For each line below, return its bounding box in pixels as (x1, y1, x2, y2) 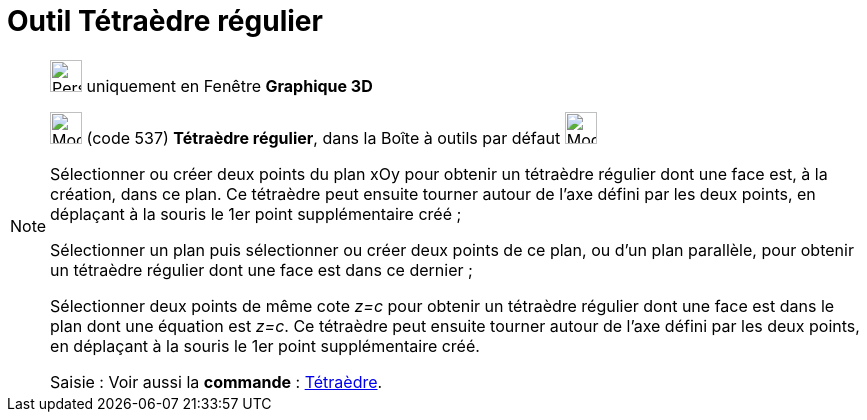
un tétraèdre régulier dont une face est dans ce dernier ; (50, 259, 473, 280)
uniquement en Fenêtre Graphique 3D (86, 75, 373, 96)
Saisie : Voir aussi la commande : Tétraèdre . (50, 371, 383, 392)
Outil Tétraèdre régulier (7, 4, 323, 38)
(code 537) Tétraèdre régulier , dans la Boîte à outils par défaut (86, 127, 561, 148)
